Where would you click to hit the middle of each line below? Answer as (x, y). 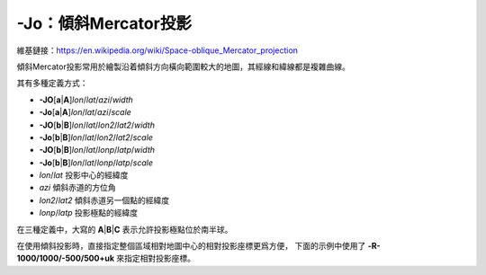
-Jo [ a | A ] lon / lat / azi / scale (85, 112)
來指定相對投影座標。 (156, 258)
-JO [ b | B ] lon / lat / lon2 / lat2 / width (97, 125)
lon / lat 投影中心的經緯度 (84, 175)
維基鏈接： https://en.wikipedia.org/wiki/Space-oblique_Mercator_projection (157, 50)
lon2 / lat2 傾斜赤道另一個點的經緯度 (104, 200)
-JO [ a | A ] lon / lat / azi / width (86, 100)
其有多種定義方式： (52, 83)
